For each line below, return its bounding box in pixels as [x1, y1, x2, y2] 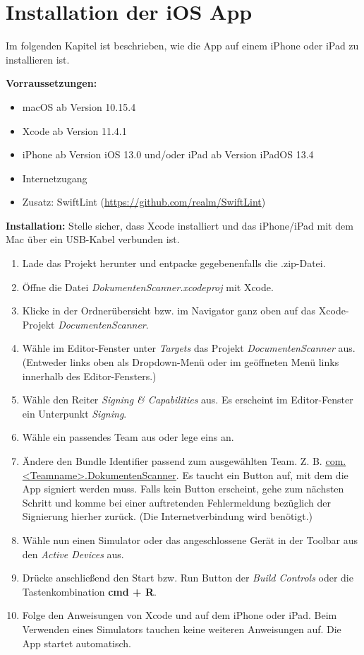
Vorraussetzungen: [6, 76, 97, 90]
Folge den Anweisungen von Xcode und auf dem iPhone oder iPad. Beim [22, 608, 337, 622]
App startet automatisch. [22, 635, 131, 650]
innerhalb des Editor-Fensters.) [22, 368, 157, 383]
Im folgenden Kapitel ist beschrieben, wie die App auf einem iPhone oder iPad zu [6, 38, 359, 53]
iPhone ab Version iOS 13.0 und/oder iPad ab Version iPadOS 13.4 [22, 147, 314, 162]
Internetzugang [22, 170, 87, 185]
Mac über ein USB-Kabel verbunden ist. [6, 232, 180, 247]
